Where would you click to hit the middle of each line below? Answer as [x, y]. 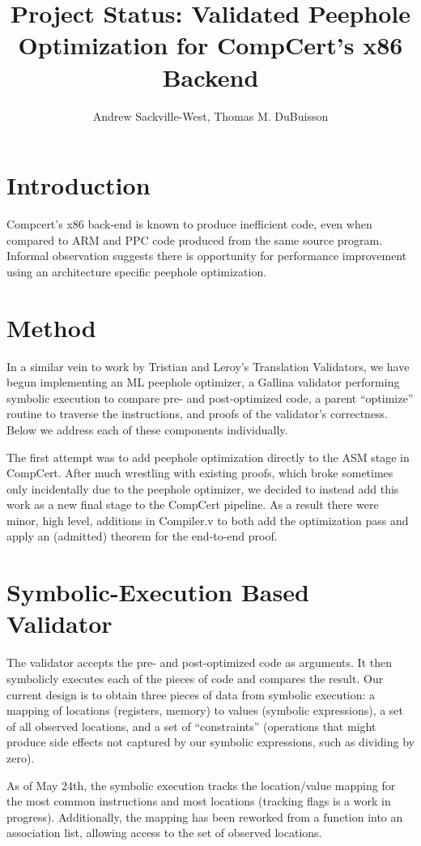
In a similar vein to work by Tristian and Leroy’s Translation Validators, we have [208, 366]
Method [51, 327]
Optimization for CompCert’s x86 [210, 45]
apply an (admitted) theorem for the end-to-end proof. [142, 536]
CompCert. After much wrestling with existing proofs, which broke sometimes [200, 473]
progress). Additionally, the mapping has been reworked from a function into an [205, 816]
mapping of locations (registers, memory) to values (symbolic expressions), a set [205, 710]
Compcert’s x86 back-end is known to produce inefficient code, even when [189, 224]
